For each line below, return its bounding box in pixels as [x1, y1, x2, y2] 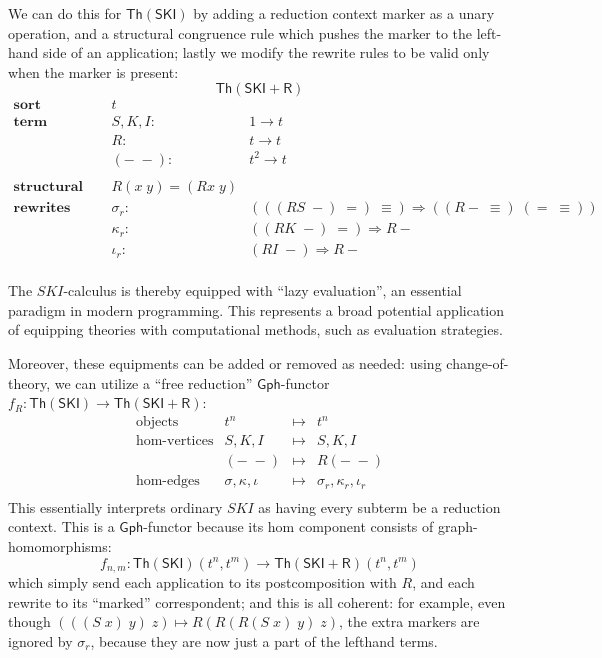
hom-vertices [135, 434, 214, 449]
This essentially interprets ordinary [8, 496, 223, 517]
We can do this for [8, 3, 122, 23]
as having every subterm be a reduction [258, 496, 501, 517]
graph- [437, 516, 478, 537]
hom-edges [135, 474, 200, 489]
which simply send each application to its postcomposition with [8, 572, 397, 593]
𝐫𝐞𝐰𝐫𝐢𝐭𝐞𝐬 [13, 201, 71, 216]
